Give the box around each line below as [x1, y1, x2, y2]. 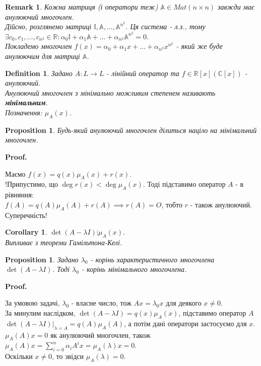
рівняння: [5, 189, 34, 200]
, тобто [161, 199, 183, 209]
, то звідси [52, 351, 84, 361]
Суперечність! [5, 209, 47, 220]
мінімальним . [5, 97, 48, 108]
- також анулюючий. [190, 199, 252, 209]
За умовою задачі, [5, 298, 60, 308]
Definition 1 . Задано [5, 67, 73, 78]
